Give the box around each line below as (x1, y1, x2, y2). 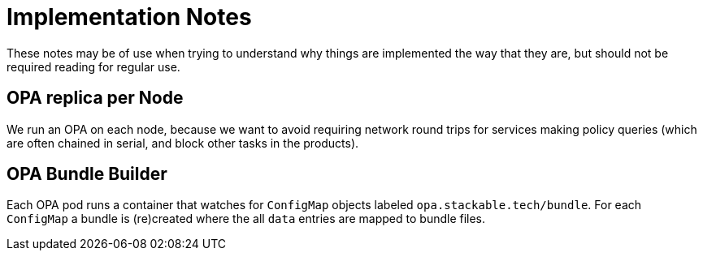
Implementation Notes (7, 3, 252, 31)
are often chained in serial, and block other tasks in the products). (7, 135, 359, 150)
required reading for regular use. (7, 59, 180, 74)
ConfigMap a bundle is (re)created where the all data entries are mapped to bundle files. (7, 212, 486, 226)
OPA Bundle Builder (7, 164, 167, 185)
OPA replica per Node (7, 88, 184, 109)
